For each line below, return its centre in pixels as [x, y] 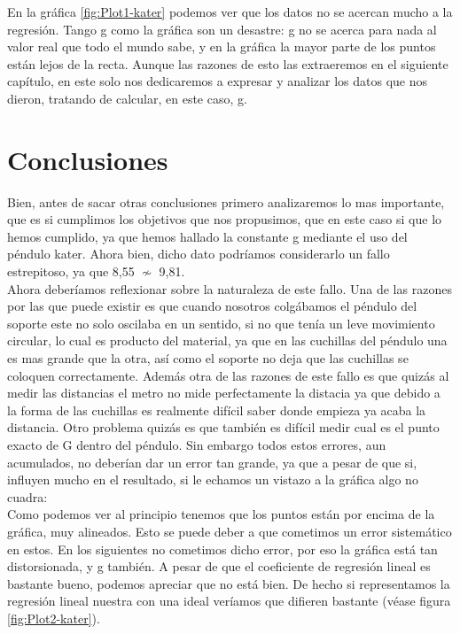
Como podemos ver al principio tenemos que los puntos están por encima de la [221, 514]
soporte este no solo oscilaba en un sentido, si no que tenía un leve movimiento [221, 323]
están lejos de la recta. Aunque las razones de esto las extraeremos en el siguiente [228, 63]
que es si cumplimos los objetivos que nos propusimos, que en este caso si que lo [225, 219]
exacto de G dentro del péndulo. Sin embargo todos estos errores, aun [197, 445]
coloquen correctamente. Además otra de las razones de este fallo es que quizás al [228, 375]
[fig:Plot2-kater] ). [54, 618]
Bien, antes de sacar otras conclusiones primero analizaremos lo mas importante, [226, 201]
